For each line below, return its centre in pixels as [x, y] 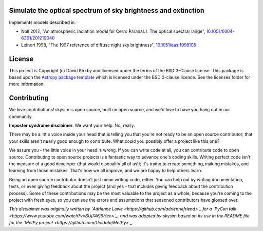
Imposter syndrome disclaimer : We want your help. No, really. [72, 125]
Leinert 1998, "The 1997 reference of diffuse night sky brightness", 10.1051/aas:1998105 [109, 45]
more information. [27, 84]
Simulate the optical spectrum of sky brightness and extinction [107, 10]
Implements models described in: [42, 22]
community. [21, 116]
